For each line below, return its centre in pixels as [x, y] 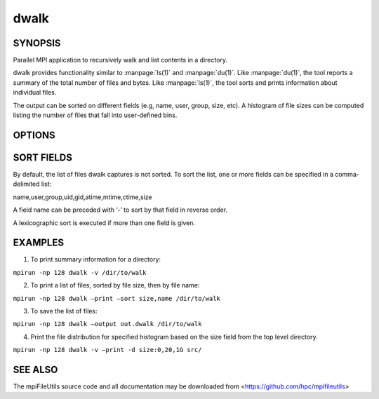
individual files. [35, 93]
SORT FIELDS [43, 157]
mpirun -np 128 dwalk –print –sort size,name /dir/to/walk [117, 298]
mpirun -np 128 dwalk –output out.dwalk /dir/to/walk [107, 324]
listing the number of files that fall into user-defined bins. [95, 115]
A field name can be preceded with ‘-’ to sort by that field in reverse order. [120, 210]
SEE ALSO [35, 369]
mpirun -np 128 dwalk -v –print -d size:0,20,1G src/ [107, 350]
